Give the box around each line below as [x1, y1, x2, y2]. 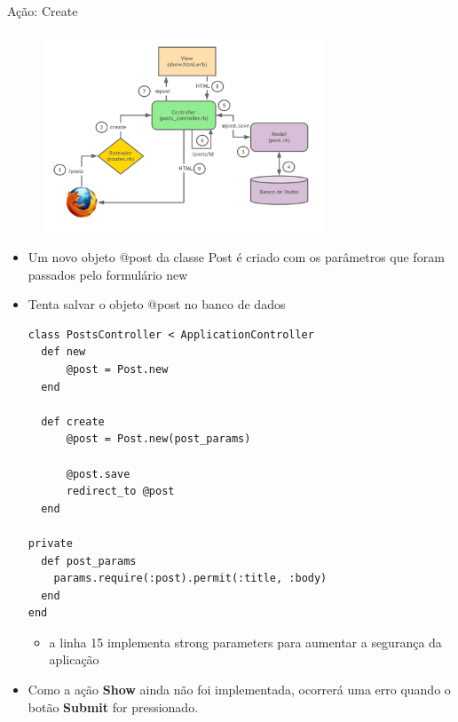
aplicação [49, 650, 99, 669]
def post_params [41, 554, 137, 567]
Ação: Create [7, 2, 78, 20]
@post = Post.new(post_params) [66, 432, 251, 446]
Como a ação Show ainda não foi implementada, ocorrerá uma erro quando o [28, 680, 451, 699]
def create [41, 415, 105, 428]
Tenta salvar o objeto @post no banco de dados [28, 295, 286, 313]
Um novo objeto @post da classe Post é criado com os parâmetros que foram [28, 248, 445, 266]
